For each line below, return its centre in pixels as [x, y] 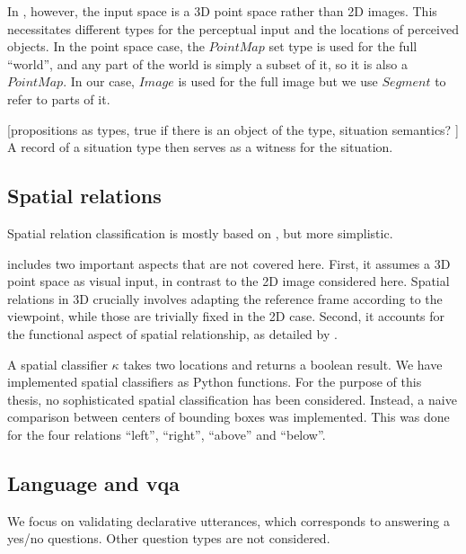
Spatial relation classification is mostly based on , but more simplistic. [200, 232]
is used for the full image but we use [278, 81]
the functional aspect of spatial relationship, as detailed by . [172, 333]
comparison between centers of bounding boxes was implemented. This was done [229, 417]
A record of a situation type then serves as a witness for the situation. [200, 147]
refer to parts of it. [59, 98]
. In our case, [99, 81]
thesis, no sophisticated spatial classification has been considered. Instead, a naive [232, 399]
